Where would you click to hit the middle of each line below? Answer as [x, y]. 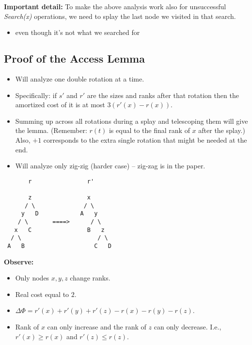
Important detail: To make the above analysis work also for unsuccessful [115, 6]
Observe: [19, 261]
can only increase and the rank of [97, 327]
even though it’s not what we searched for [78, 32]
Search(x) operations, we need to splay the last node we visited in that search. [120, 16]
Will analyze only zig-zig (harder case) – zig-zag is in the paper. [110, 166]
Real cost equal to [42, 294]
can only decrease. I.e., [188, 327]
